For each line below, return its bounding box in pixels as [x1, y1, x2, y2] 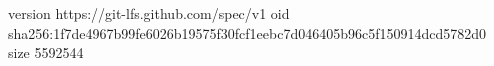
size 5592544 [8, 42, 84, 63]
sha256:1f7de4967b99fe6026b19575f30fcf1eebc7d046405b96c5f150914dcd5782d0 [8, 22, 487, 43]
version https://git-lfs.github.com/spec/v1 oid [8, 3, 290, 23]
